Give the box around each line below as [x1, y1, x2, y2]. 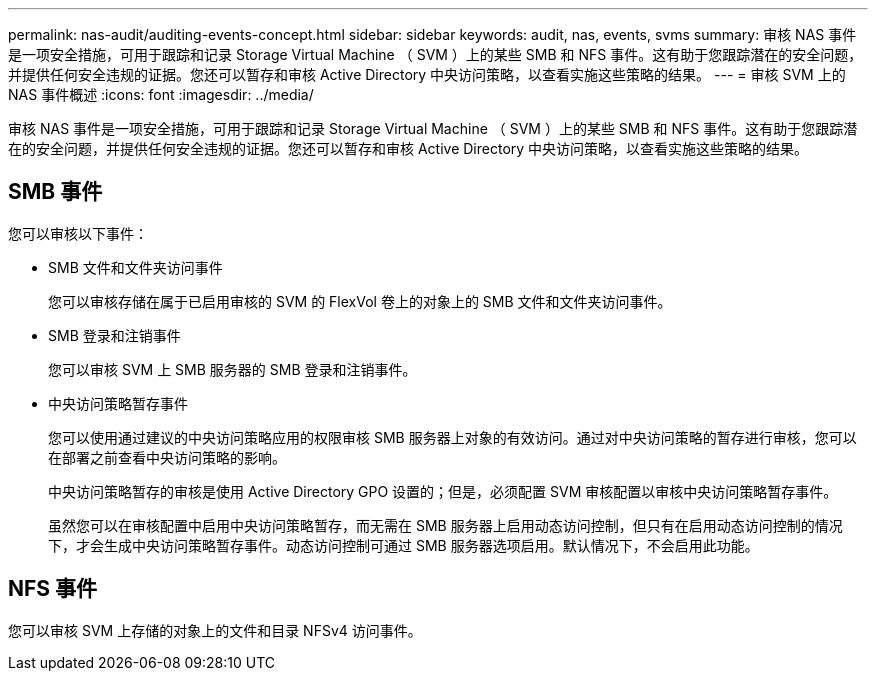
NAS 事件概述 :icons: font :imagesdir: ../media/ [8, 86, 314, 103]
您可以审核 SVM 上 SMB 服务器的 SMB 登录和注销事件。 [48, 360, 417, 378]
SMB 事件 [8, 179, 103, 205]
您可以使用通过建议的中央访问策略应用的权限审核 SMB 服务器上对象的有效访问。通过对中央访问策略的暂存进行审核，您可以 [48, 428, 857, 446]
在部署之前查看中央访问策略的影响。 [48, 448, 286, 466]
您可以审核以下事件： [8, 224, 148, 242]
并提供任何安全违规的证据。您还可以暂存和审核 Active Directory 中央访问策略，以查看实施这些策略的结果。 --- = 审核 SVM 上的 [8, 66, 846, 83]
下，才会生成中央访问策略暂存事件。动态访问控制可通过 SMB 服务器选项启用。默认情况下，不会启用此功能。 [48, 536, 759, 554]
